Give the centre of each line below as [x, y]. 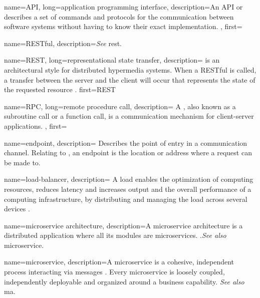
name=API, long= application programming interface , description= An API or [123, 7]
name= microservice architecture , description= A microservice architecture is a [123, 225]
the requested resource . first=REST [60, 89]
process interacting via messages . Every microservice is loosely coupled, [114, 272]
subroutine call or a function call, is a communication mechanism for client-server [129, 116]
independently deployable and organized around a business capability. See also [124, 281]
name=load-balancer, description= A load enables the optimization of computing [129, 179]
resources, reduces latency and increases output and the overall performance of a [128, 189]
